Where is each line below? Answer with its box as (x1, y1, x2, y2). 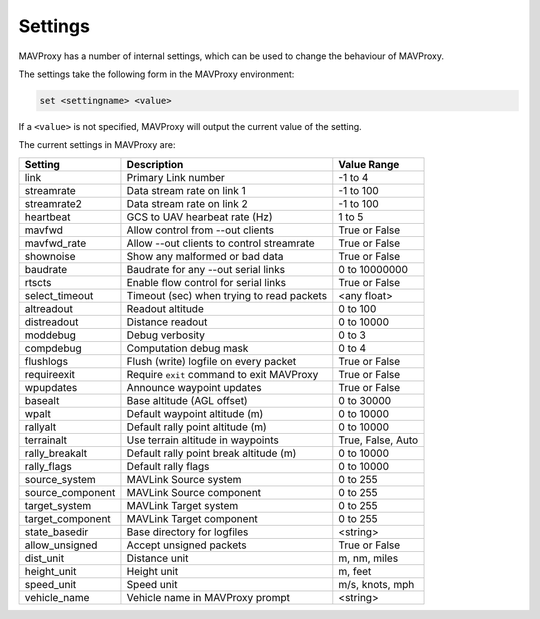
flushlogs (24, 354, 69, 368)
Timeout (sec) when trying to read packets (126, 288, 328, 302)
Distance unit (126, 551, 189, 565)
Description (126, 157, 184, 171)
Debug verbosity (126, 328, 205, 342)
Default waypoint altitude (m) (126, 406, 264, 420)
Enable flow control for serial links (126, 275, 287, 289)
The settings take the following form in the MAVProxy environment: (18, 68, 295, 80)
